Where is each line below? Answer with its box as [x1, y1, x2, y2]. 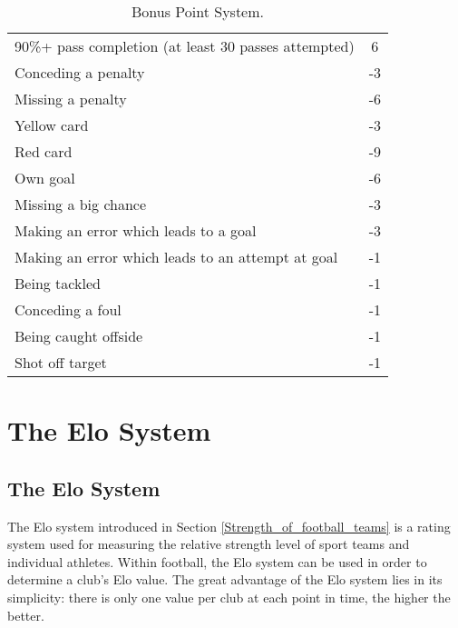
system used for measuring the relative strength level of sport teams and [7, 534, 410, 553]
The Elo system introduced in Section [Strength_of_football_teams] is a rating [7, 516, 451, 535]
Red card [15, 141, 73, 162]
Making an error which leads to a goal [15, 220, 257, 241]
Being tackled [15, 273, 101, 294]
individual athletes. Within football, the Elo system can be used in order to [7, 552, 427, 571]
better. [7, 605, 44, 624]
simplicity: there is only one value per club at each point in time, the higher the [7, 587, 451, 606]
